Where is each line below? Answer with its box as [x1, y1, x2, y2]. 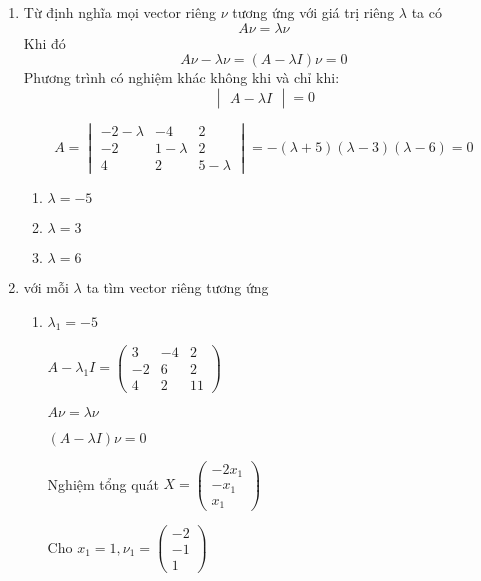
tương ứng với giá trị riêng [232, 2, 395, 22]
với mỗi [23, 277, 69, 298]
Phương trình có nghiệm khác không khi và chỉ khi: [23, 67, 340, 88]
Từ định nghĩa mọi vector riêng [23, 2, 217, 22]
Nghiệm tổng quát [47, 473, 159, 494]
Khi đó [23, 32, 66, 53]
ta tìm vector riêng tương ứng [86, 277, 269, 298]
